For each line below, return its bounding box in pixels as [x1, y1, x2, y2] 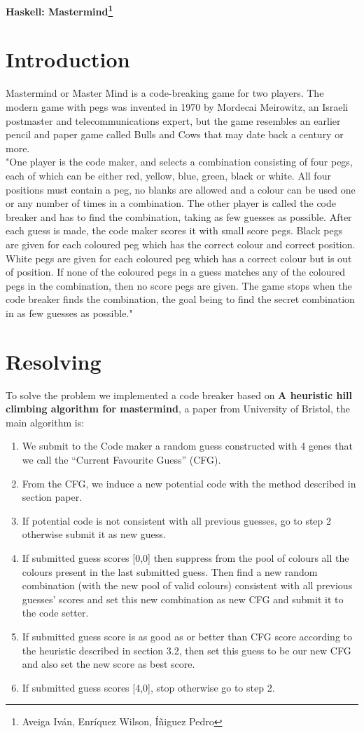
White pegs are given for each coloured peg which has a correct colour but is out [6, 250, 352, 265]
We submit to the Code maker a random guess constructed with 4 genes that [22, 438, 353, 453]
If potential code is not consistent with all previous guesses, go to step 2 [22, 513, 332, 527]
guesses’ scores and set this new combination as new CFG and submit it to [22, 591, 344, 606]
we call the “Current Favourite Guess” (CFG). [22, 452, 221, 466]
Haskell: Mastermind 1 [6, 2, 113, 18]
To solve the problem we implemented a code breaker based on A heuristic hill [6, 387, 352, 402]
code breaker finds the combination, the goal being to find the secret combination [6, 292, 355, 307]
